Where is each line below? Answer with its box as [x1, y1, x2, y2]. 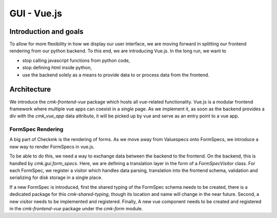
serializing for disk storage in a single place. [9, 174, 103, 181]
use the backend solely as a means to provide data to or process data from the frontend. [22, 72, 210, 78]
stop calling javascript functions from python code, [22, 57, 130, 64]
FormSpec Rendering [9, 126, 64, 133]
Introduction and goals [9, 27, 84, 36]
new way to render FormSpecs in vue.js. [9, 144, 95, 150]
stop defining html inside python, [22, 65, 92, 71]
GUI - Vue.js [9, 8, 63, 19]
